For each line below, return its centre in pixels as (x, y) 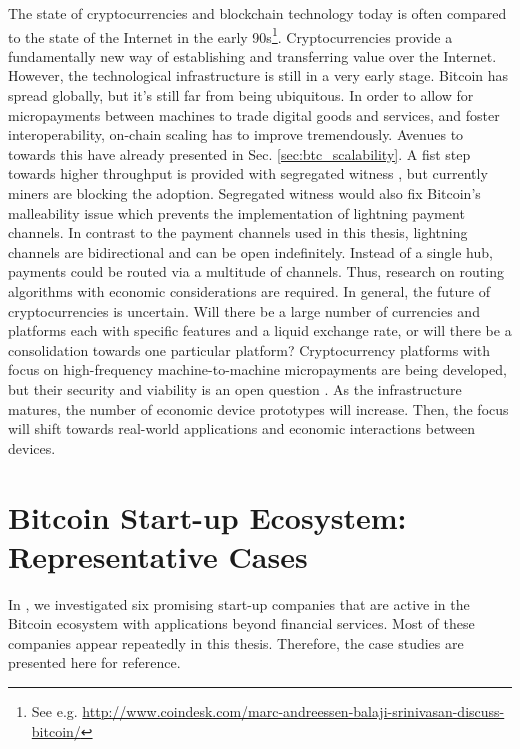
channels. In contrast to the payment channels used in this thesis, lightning (238, 232)
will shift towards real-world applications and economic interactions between (242, 428)
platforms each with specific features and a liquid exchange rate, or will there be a (260, 330)
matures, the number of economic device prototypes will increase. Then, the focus (258, 408)
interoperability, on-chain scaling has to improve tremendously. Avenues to (236, 134)
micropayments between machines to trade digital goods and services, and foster (254, 114)
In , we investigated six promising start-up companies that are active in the (239, 603)
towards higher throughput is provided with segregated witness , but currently (248, 173)
